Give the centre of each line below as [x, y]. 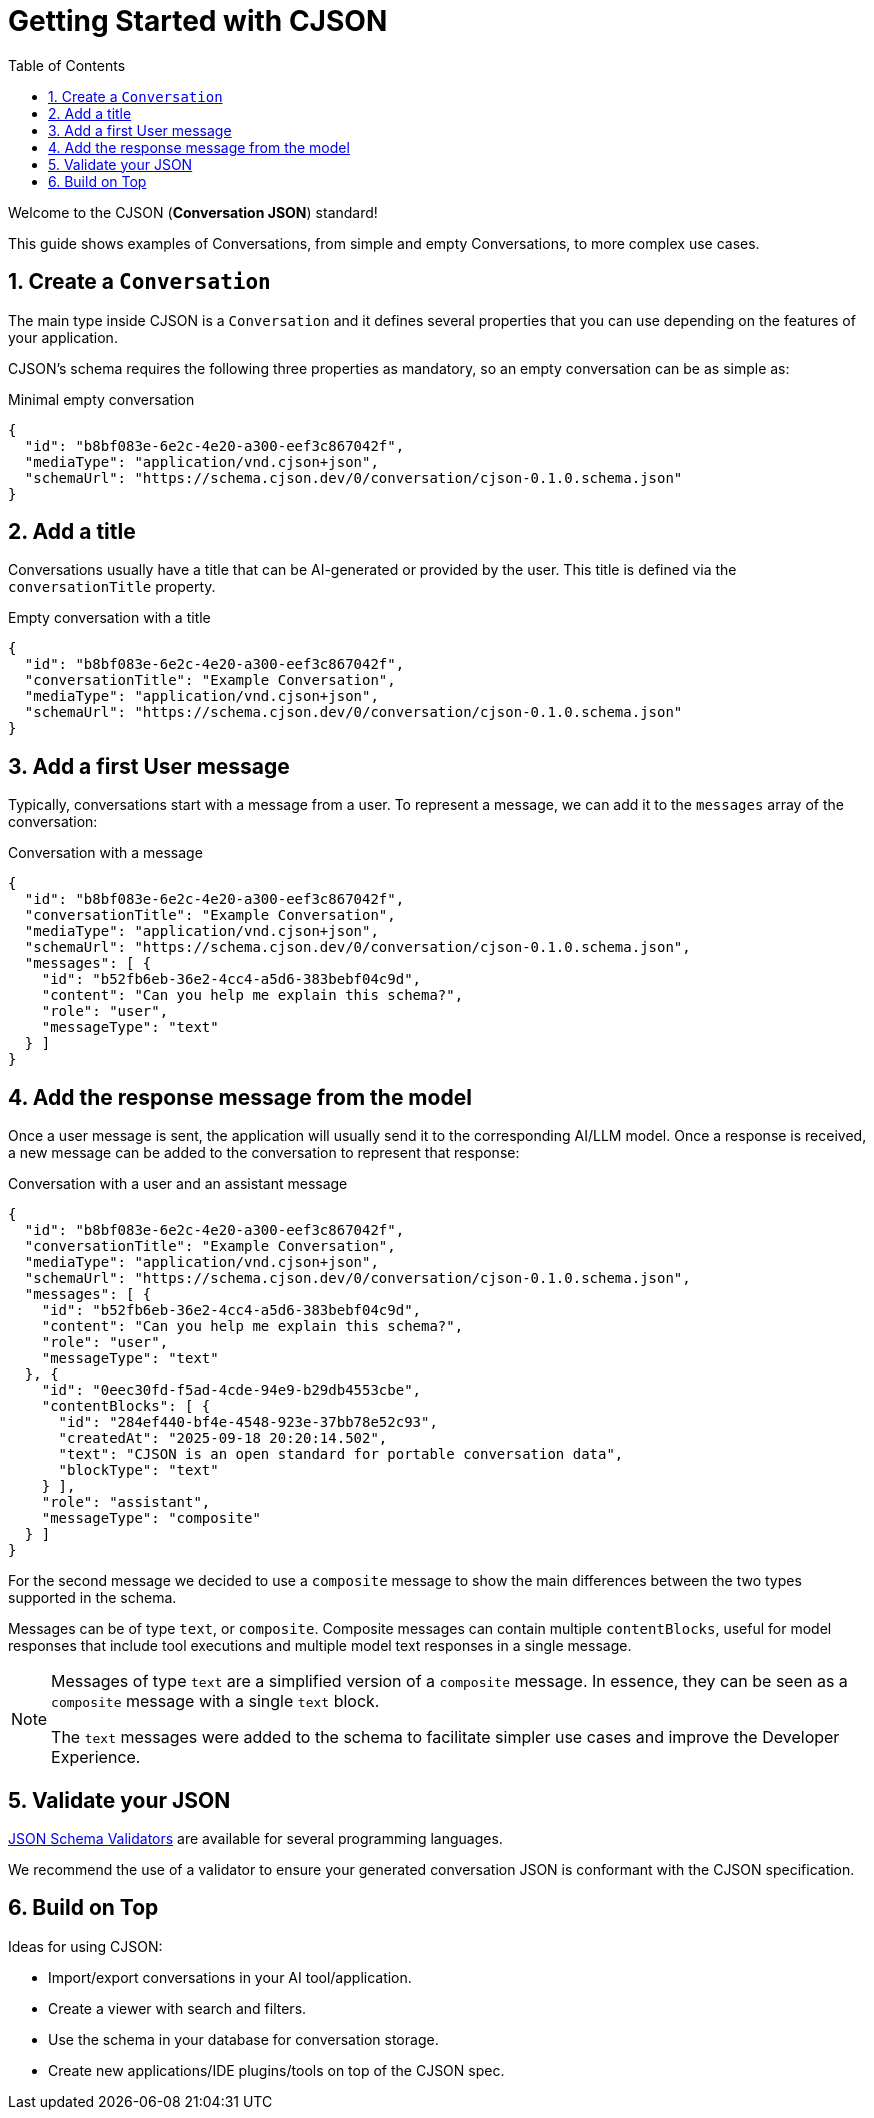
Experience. [96, 1757]
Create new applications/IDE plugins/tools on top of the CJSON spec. [276, 2070]
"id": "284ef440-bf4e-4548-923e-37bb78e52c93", [248, 1422]
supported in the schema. [92, 1598]
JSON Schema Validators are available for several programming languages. [255, 1838]
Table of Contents [67, 65]
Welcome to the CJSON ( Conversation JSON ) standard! [193, 212]
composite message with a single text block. [215, 1701]
